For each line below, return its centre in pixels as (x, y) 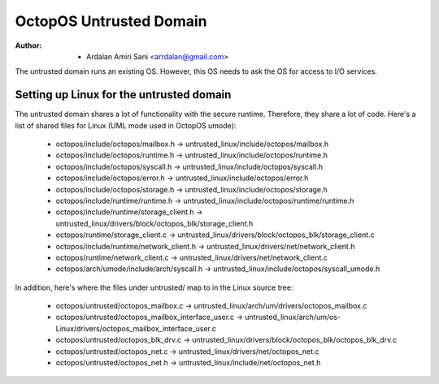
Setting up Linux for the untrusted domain (123, 95)
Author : (28, 45)
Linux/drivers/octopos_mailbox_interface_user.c (136, 328)
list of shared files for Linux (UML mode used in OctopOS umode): (126, 125)
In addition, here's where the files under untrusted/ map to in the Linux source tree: (154, 287)
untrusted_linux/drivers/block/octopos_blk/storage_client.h (154, 223)
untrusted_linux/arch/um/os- (293, 317)
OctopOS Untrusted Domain (111, 21)
